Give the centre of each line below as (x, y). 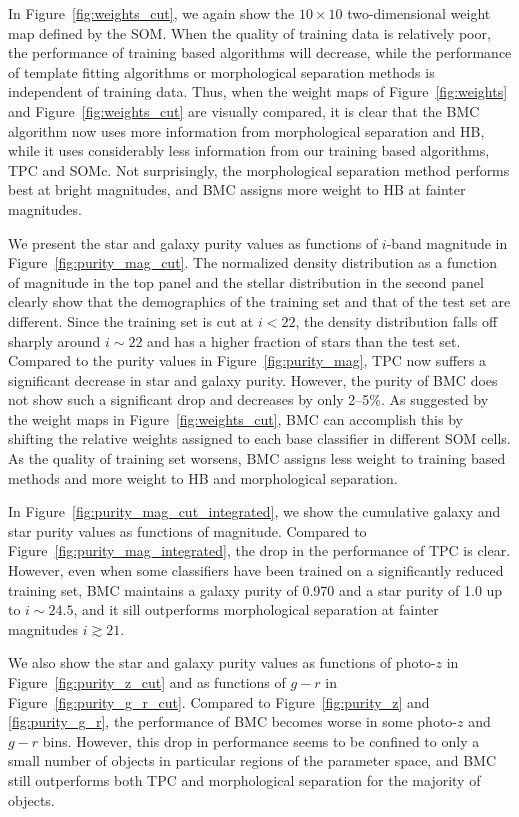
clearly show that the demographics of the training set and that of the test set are (259, 301)
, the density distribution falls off (396, 320)
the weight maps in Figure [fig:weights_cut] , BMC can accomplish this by (235, 418)
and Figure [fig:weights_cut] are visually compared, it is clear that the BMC (244, 110)
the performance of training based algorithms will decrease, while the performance (260, 52)
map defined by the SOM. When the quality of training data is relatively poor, (249, 32)
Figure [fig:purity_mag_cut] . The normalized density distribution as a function (253, 262)
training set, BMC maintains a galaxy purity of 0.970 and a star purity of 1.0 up (255, 589)
